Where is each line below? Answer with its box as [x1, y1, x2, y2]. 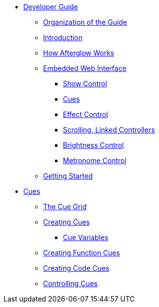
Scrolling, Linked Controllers [63, 125, 155, 134]
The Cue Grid [43, 202, 87, 211]
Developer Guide [23, 2, 78, 11]
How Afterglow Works [43, 49, 114, 57]
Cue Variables [63, 233, 108, 242]
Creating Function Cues [43, 248, 120, 257]
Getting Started [43, 172, 93, 180]
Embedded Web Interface [43, 64, 127, 72]
